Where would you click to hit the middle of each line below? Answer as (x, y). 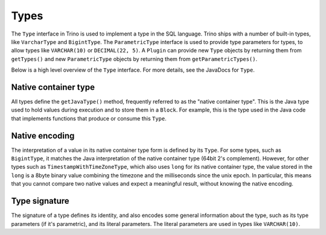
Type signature (40, 201)
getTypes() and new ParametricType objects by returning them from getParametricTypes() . (134, 59)
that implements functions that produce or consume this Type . (89, 118)
